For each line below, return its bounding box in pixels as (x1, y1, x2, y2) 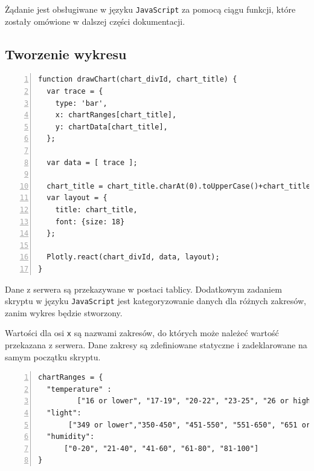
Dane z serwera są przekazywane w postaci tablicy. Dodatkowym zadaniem (5, 282, 282, 295)
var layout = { (46, 193, 107, 203)
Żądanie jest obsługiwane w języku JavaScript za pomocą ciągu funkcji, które (5, 3, 296, 15)
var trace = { (46, 87, 103, 96)
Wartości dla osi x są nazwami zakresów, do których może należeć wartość (5, 326, 279, 339)
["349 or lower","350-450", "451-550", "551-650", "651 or (68, 420, 311, 429)
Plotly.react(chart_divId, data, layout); (46, 253, 220, 262)
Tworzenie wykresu (5, 44, 127, 63)
